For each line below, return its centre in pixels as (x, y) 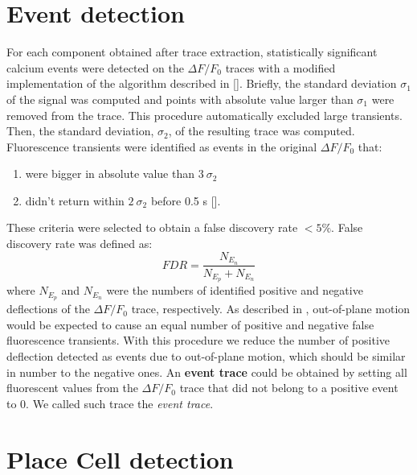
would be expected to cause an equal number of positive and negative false (190, 324)
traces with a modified (280, 67)
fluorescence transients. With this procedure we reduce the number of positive (198, 340)
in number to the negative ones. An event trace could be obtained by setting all (207, 372)
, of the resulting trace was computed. (262, 131)
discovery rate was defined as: (80, 244)
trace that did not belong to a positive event (289, 388)
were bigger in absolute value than (110, 173)
